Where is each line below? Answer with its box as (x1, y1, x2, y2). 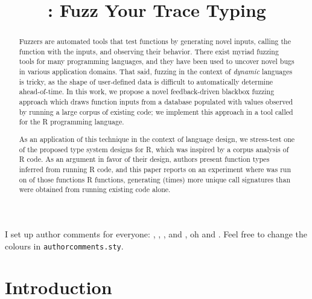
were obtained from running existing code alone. (19, 184, 171, 195)
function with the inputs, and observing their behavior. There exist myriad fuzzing (19, 46, 279, 56)
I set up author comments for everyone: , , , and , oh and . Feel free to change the (5, 227, 307, 240)
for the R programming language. (19, 117, 124, 127)
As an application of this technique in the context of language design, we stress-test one (19, 133, 295, 144)
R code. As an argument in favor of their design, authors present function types (19, 154, 270, 164)
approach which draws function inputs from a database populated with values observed (19, 97, 293, 107)
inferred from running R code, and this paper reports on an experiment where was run (19, 164, 291, 174)
